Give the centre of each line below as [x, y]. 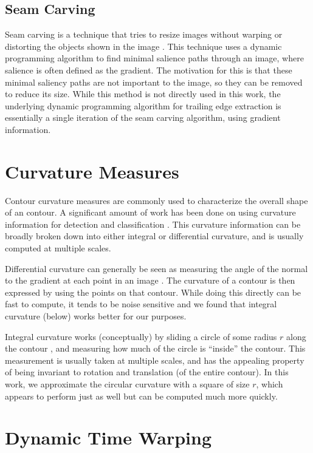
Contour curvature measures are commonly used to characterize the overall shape [156, 200]
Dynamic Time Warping [108, 438]
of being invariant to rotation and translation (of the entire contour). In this [147, 372]
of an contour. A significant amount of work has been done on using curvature [150, 212]
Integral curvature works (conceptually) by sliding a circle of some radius [141, 336]
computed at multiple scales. [58, 248]
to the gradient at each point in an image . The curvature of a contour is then [150, 280]
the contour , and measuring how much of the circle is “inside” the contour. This [155, 348]
